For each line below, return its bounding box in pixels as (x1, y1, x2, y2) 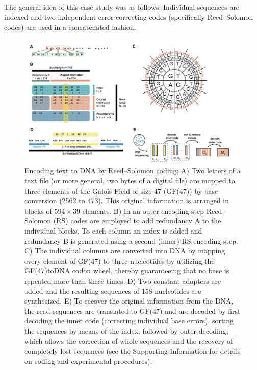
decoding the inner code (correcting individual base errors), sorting (24, 315, 234, 326)
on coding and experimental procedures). (24, 355, 152, 366)
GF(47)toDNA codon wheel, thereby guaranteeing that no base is (24, 265, 229, 276)
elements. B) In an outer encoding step (82, 205, 204, 216)
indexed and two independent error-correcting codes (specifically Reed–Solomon (4, 11, 253, 22)
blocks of (24, 205, 52, 216)
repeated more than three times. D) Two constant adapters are (24, 275, 221, 286)
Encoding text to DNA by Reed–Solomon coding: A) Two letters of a (24, 165, 241, 176)
